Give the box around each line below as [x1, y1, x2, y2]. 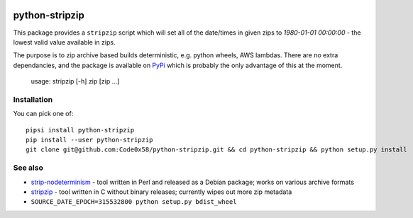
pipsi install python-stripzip [26, 126, 135, 134]
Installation [13, 94, 53, 104]
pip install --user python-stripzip [26, 136, 153, 144]
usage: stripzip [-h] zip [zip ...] [31, 77, 120, 86]
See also [13, 163, 44, 173]
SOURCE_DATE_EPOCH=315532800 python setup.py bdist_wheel [31, 198, 237, 206]
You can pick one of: [13, 110, 74, 118]
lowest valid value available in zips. [13, 38, 116, 46]
